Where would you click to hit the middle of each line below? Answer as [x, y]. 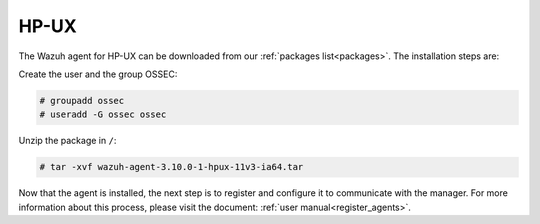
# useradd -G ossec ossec [103, 114]
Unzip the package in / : [67, 141]
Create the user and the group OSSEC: [98, 74]
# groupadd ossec [82, 100]
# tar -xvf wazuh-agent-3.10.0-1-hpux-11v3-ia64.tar [171, 167]
